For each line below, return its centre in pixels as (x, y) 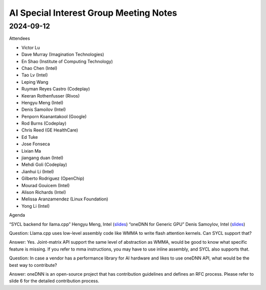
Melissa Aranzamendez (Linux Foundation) (65, 199)
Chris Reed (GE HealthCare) (50, 130)
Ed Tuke (30, 137)
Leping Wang (35, 82)
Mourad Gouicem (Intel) (46, 185)
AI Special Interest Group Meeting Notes (93, 13)
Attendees (20, 38)
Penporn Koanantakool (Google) (54, 116)
